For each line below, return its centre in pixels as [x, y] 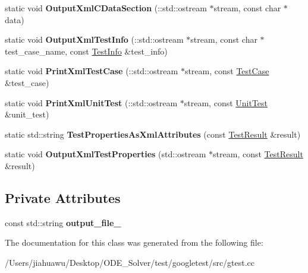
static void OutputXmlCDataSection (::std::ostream [106, 8]
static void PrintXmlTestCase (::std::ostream [92, 71]
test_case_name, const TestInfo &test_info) [86, 51]
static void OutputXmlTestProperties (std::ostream [106, 154]
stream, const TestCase [227, 71]
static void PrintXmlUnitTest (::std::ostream [91, 102]
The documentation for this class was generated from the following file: [134, 242]
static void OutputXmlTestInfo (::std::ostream [94, 39]
